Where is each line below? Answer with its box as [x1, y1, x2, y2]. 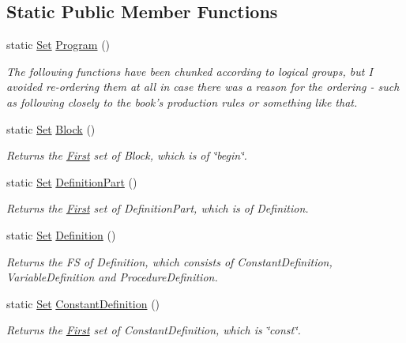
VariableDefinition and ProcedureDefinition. [6, 269, 218, 285]
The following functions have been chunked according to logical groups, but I [6, 62, 373, 79]
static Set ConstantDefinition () [6, 295, 160, 311]
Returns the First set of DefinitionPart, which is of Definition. [6, 200, 309, 217]
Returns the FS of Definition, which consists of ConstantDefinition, [6, 253, 333, 269]
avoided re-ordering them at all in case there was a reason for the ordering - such [6, 78, 400, 95]
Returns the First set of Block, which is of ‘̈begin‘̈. [6, 147, 247, 164]
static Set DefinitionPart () [6, 173, 137, 190]
